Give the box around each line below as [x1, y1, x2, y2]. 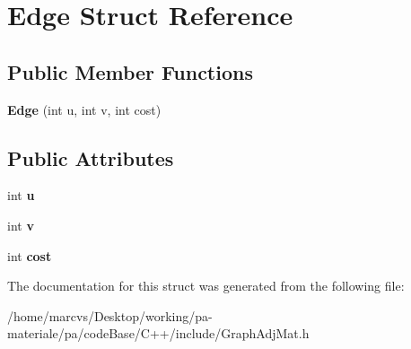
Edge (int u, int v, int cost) [7, 100, 162, 118]
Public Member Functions [7, 57, 253, 85]
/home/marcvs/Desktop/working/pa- [7, 306, 213, 325]
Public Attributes [7, 144, 174, 171]
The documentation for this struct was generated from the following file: [7, 276, 405, 295]
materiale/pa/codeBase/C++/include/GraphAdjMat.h [7, 324, 310, 343]
